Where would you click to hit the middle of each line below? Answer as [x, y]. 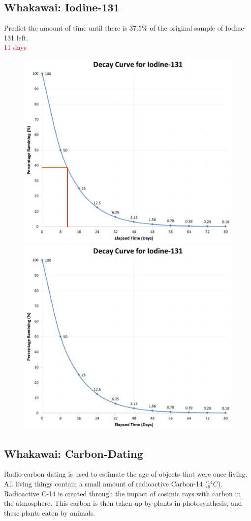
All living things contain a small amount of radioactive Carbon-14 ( [106, 484]
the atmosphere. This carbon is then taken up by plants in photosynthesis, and [123, 503]
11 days [15, 47]
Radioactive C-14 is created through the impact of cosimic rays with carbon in [123, 493]
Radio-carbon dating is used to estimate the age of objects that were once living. [126, 474]
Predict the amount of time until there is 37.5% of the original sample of [113, 28]
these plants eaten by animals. [49, 512]
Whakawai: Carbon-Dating [74, 453]
